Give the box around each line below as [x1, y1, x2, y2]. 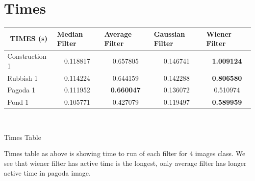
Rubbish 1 [7, 72, 38, 83]
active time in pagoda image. [4, 167, 91, 178]
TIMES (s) [10, 33, 48, 44]
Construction [7, 51, 47, 61]
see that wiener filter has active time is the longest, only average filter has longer [4, 158, 247, 168]
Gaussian [153, 28, 185, 39]
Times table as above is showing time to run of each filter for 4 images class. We [4, 148, 246, 158]
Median [57, 28, 83, 39]
